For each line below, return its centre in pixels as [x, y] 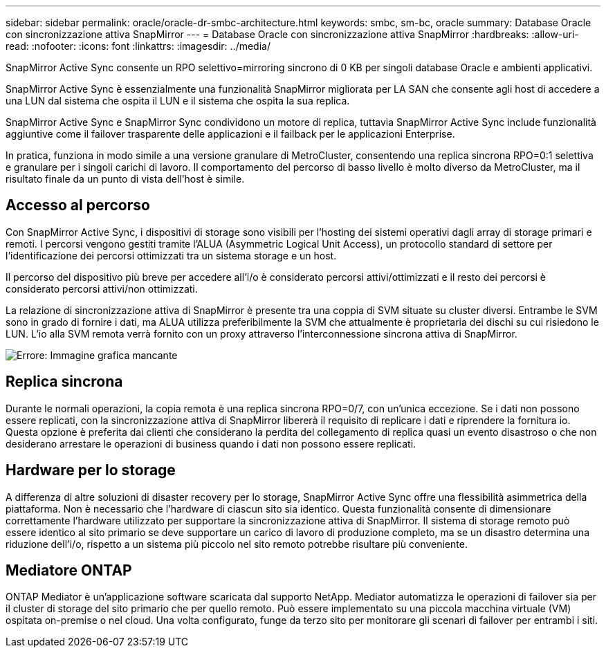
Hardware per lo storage [91, 470]
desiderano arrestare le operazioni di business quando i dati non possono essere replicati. [211, 443]
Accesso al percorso [78, 205]
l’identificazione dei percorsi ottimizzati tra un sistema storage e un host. [171, 255]
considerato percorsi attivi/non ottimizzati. [102, 288]
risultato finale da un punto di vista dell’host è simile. [125, 179]
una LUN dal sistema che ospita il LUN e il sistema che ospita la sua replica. [178, 101]
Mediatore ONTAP [69, 570]
